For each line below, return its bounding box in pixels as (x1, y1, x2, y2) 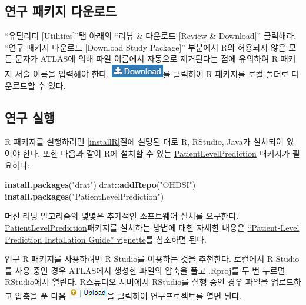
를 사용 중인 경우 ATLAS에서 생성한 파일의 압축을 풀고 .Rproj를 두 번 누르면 (5, 264, 285, 276)
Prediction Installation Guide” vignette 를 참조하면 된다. (5, 233, 207, 245)
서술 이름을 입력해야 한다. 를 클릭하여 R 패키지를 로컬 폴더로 (15, 67, 289, 79)
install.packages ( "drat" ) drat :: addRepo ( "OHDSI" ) (5, 178, 196, 191)
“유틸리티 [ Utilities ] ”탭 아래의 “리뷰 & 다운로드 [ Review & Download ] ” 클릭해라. (5, 29, 297, 42)
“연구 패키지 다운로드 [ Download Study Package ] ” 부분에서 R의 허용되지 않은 (5, 41, 286, 53)
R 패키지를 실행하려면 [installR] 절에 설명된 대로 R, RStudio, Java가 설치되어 (5, 135, 284, 148)
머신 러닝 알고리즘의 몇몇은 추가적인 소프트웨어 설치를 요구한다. (5, 210, 239, 222)
